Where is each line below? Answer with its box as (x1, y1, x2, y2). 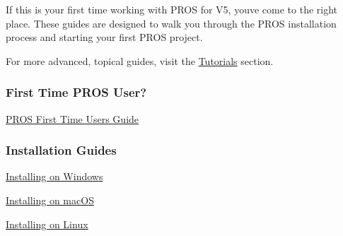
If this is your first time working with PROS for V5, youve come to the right (6, 2, 338, 16)
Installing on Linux (6, 216, 88, 231)
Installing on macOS (6, 193, 94, 207)
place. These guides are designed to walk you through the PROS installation (6, 16, 337, 30)
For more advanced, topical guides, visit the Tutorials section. (6, 53, 274, 68)
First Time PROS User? (6, 83, 147, 101)
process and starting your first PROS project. (6, 30, 203, 45)
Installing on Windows (6, 169, 103, 184)
